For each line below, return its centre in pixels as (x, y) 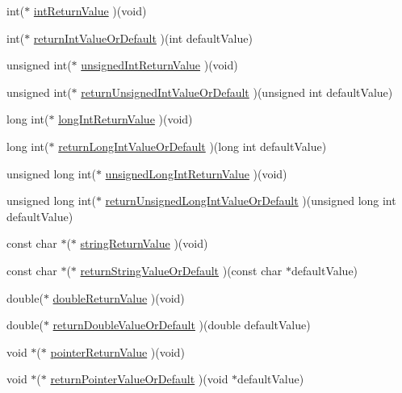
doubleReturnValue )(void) (119, 297)
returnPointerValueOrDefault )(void (139, 379)
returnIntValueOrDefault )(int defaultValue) (143, 38)
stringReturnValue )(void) (144, 243)
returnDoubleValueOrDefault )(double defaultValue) (182, 325)
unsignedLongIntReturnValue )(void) (196, 173)
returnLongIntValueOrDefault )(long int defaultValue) (193, 146)
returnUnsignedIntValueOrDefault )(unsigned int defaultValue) (237, 92)
